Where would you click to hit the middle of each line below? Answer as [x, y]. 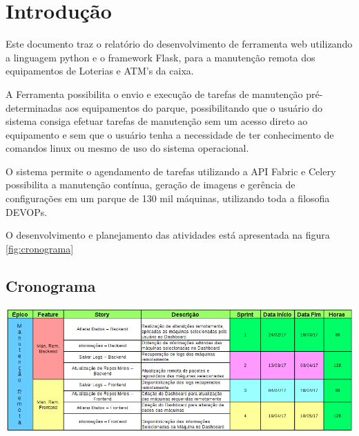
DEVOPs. [27, 211]
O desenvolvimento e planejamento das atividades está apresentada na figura [168, 235]
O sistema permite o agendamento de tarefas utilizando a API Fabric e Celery [171, 171]
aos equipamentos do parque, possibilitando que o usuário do [194, 107]
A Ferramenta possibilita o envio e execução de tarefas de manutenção [154, 93]
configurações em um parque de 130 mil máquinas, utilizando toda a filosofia [168, 198]
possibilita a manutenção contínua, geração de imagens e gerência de [151, 185]
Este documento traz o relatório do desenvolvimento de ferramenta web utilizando [179, 44]
